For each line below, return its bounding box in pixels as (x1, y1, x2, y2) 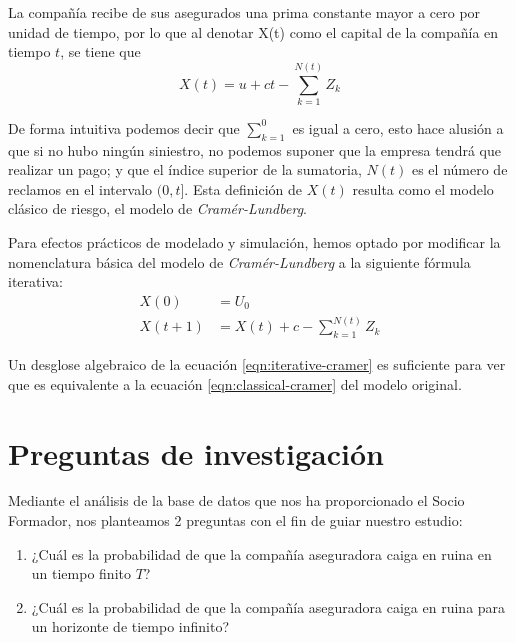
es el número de (411, 159, 508, 180)
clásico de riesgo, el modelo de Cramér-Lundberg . (8, 198, 307, 219)
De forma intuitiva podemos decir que (8, 117, 240, 138)
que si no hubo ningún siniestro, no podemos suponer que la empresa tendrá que (8, 139, 501, 160)
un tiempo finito (31, 563, 131, 584)
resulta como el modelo (352, 178, 494, 199)
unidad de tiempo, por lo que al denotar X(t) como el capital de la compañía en (8, 21, 499, 42)
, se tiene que (60, 41, 141, 62)
